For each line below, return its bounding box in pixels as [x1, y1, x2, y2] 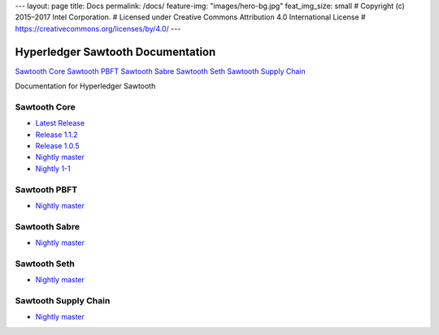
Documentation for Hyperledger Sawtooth [15, 81, 156, 91]
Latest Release [35, 118, 85, 128]
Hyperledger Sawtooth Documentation [15, 45, 216, 58]
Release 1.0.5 [35, 141, 80, 150]
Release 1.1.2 [35, 130, 78, 140]
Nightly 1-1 [35, 163, 71, 174]
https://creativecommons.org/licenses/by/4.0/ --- [15, 24, 181, 33]
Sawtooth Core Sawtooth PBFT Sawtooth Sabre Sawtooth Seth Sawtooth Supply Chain [15, 66, 306, 76]
